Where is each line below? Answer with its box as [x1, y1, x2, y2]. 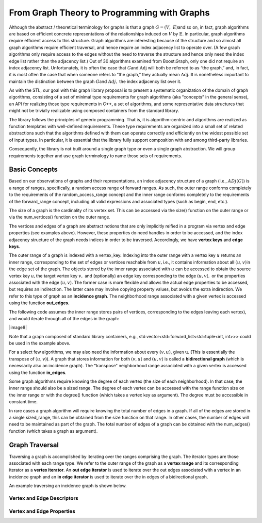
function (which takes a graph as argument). [9, 428, 98, 434]
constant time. [9, 399, 38, 405]
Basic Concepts [9, 165, 58, 174]
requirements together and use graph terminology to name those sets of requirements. [9, 153, 182, 159]
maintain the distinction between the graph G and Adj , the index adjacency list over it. [9, 78, 181, 84]
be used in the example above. [9, 340, 70, 346]
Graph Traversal [9, 441, 59, 449]
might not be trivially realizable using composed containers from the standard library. [9, 108, 179, 114]
